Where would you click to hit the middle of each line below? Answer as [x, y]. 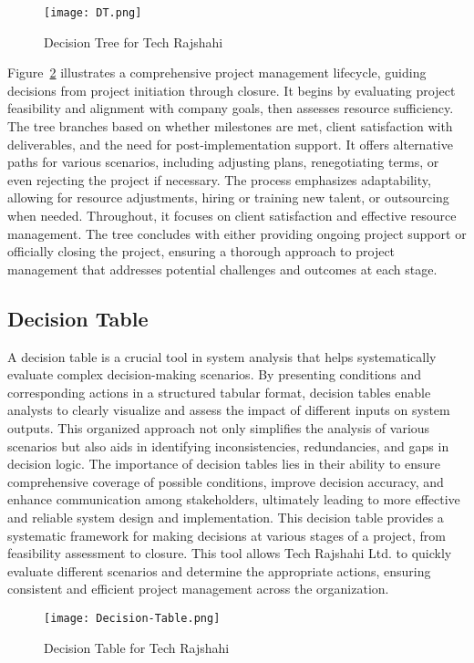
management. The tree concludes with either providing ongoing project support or [237, 233]
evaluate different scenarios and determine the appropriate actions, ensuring [219, 570]
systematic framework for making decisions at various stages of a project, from [227, 535]
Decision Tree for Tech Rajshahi [134, 41]
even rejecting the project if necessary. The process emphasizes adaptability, [219, 179]
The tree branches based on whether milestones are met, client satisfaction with [230, 126]
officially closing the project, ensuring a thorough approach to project [201, 251]
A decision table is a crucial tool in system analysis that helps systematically [222, 356]
